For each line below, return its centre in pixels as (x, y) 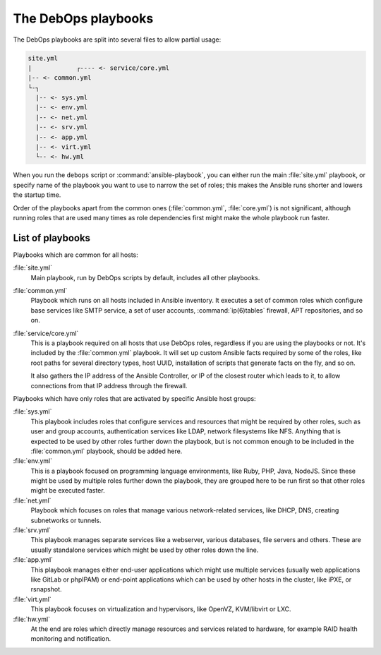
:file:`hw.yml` (32, 619)
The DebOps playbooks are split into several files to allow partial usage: (117, 40)
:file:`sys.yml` (32, 411)
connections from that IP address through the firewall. (109, 385)
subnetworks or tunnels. (66, 520)
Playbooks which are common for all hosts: (76, 255)
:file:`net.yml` (32, 500)
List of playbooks (52, 238)
